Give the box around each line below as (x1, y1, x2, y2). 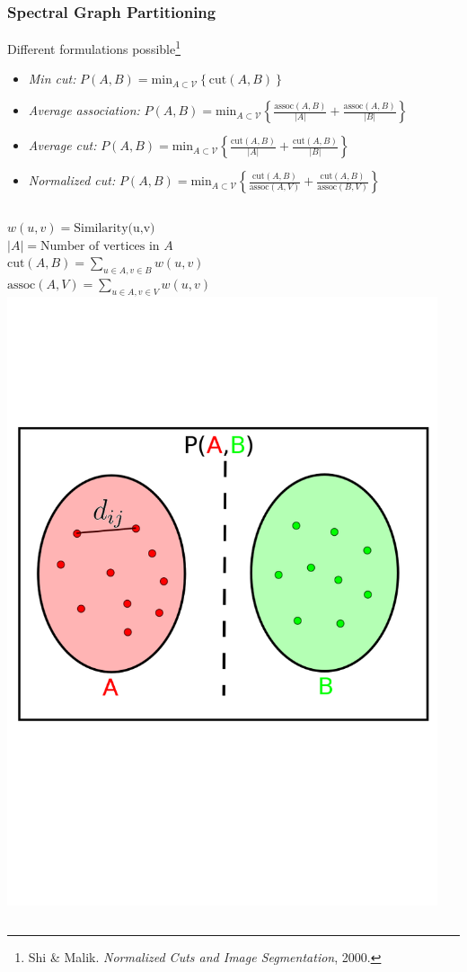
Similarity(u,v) (74, 222, 155, 236)
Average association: (28, 101, 140, 120)
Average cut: (28, 136, 97, 155)
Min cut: (28, 69, 76, 88)
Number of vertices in (40, 239, 160, 253)
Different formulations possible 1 (7, 37, 181, 58)
